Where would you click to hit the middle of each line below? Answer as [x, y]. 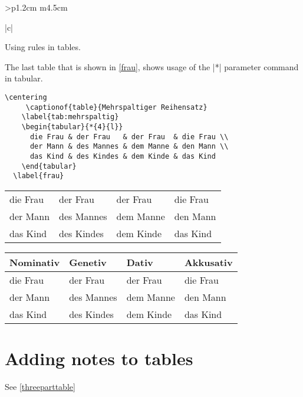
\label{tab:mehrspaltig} [70, 117]
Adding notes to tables [99, 358]
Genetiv [88, 262]
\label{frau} [39, 176]
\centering [26, 97]
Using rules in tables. [43, 47]
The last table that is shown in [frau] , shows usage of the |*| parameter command [152, 66]
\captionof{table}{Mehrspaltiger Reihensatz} [116, 107]
